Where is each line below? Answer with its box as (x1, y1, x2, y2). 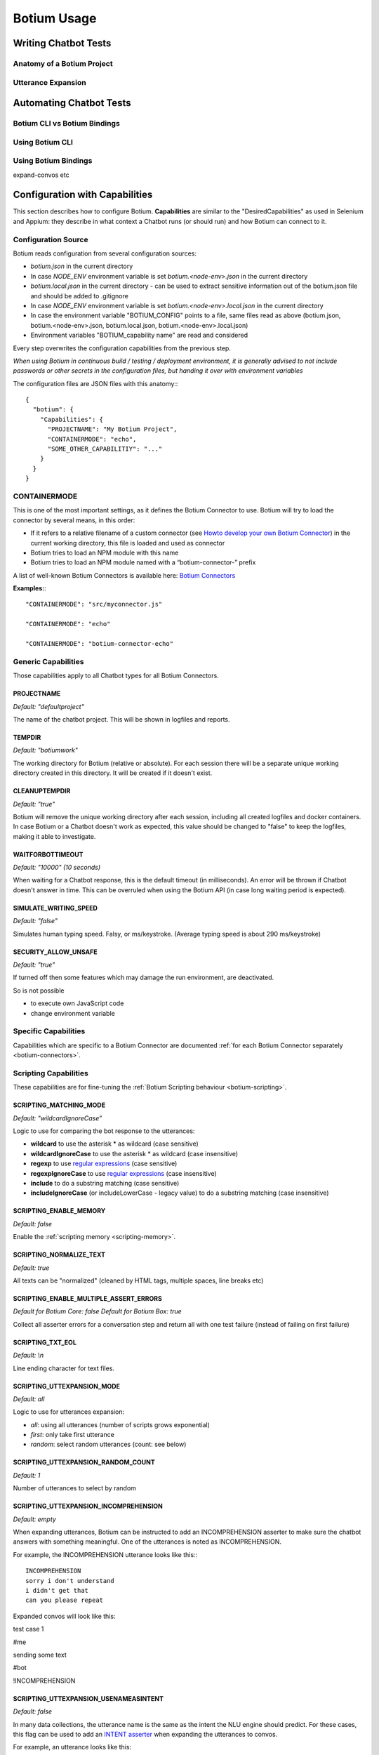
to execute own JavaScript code (30, 999, 124, 1007)
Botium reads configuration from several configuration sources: (13, 249, 197, 258)
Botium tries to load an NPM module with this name (30, 548, 179, 557)
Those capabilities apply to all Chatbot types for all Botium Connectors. (13, 671, 219, 680)
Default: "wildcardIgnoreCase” (13, 1113, 102, 1122)
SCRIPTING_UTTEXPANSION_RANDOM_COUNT (13, 1458, 156, 1466)
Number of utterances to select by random (13, 1484, 137, 1492)
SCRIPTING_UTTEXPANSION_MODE (13, 1382, 121, 1390)
